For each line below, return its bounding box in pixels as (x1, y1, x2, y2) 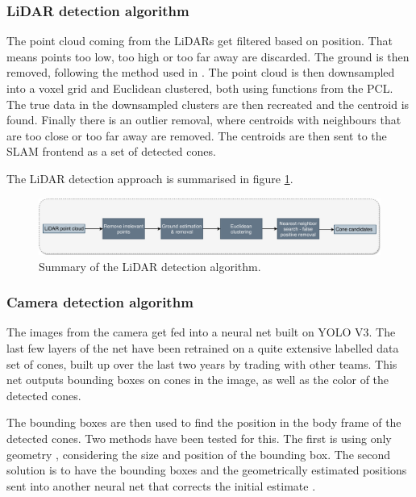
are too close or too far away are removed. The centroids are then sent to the (6, 127, 387, 144)
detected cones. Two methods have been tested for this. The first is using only (6, 429, 392, 446)
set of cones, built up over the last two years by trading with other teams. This (6, 355, 397, 372)
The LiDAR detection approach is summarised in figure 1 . (6, 169, 293, 186)
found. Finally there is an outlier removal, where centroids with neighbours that (6, 111, 401, 128)
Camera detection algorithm (6, 292, 193, 312)
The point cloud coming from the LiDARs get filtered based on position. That (6, 32, 393, 49)
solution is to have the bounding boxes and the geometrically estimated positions (6, 461, 407, 478)
